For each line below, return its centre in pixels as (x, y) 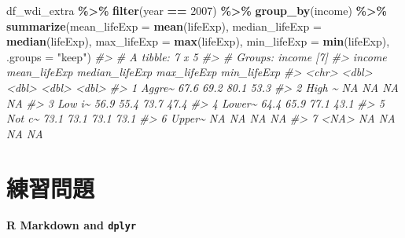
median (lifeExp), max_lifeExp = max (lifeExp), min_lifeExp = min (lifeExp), (198, 41)
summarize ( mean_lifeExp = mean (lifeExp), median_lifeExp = (164, 26)
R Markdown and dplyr (72, 225)
